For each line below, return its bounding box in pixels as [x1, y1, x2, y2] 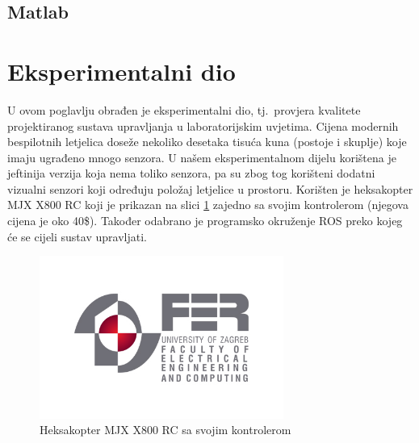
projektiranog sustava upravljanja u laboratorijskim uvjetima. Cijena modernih [7, 117, 399, 134]
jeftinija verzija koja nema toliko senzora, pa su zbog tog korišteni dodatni [7, 165, 375, 182]
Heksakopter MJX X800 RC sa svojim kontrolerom [40, 421, 291, 438]
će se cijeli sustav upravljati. [7, 228, 147, 244]
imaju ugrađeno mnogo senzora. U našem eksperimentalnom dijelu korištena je [7, 148, 396, 165]
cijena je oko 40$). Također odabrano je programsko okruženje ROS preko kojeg [7, 212, 403, 229]
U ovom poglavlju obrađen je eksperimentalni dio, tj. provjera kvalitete [7, 101, 361, 118]
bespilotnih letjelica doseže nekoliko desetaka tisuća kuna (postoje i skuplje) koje [7, 133, 407, 150]
